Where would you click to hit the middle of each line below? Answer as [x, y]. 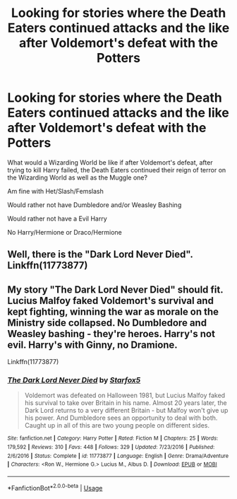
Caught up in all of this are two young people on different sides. [117, 425]
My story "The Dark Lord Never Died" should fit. [115, 289]
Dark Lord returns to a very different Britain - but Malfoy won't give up [126, 411]
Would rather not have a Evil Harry [57, 218]
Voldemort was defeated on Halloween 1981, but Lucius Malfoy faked [125, 395]
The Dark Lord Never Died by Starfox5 [74, 380]
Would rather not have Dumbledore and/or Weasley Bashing [95, 205]
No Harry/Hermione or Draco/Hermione [65, 232]
